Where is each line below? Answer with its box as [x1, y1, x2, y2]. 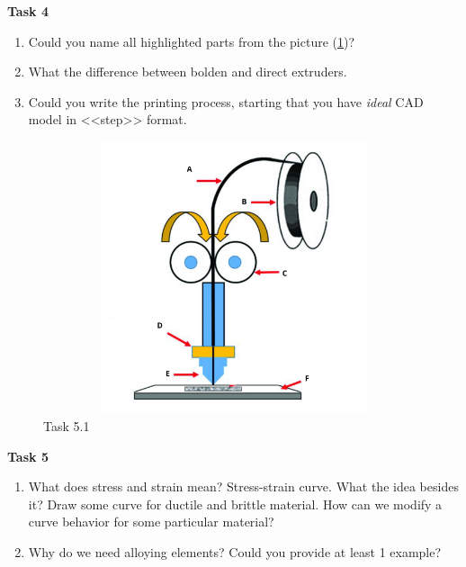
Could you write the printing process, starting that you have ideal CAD [28, 92, 424, 111]
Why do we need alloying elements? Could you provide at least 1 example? [28, 542, 442, 561]
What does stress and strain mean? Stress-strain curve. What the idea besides [28, 477, 459, 496]
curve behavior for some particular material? [28, 512, 274, 531]
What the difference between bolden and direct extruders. [28, 62, 347, 81]
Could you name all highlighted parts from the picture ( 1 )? [28, 31, 355, 50]
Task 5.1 [43, 416, 90, 435]
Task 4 [7, 2, 49, 20]
